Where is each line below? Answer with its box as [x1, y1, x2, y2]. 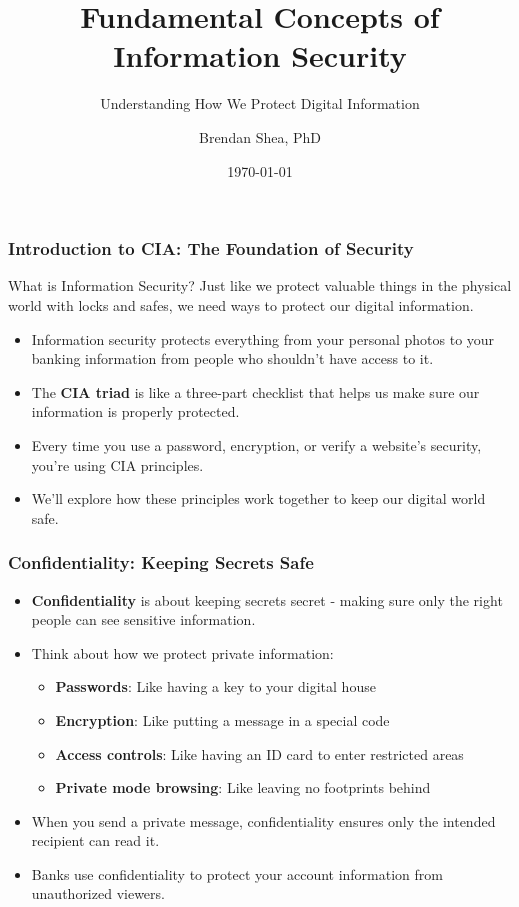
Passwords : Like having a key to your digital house [55, 676, 376, 697]
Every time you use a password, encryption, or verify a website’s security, [31, 434, 482, 455]
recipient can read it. [31, 830, 160, 851]
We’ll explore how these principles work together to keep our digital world [31, 488, 486, 509]
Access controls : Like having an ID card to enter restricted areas [55, 743, 464, 764]
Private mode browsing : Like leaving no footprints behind [55, 777, 431, 798]
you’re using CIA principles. [31, 454, 204, 475]
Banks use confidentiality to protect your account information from [31, 863, 443, 884]
